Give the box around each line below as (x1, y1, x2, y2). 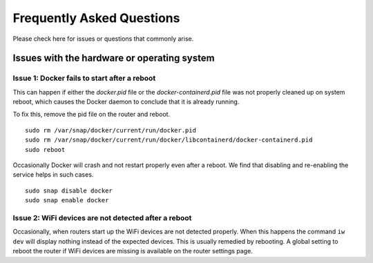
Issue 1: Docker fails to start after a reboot (12, 73, 156, 83)
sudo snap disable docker (25, 186, 113, 195)
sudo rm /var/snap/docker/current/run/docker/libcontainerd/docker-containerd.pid (25, 136, 313, 144)
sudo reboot (25, 146, 66, 153)
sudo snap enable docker (25, 197, 109, 204)
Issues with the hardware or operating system (12, 52, 215, 64)
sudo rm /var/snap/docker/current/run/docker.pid (25, 126, 197, 134)
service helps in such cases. (12, 171, 94, 179)
